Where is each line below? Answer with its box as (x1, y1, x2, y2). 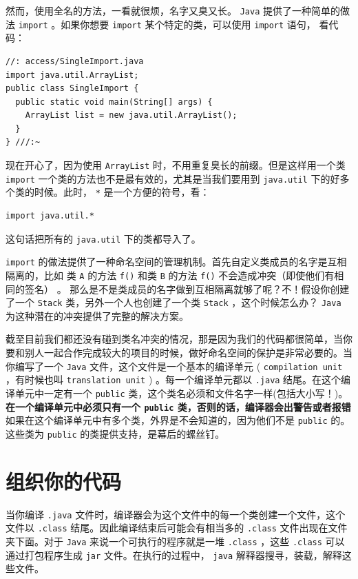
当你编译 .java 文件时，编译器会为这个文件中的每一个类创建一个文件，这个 (6, 507, 346, 521)
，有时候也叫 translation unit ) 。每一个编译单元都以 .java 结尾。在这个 (6, 372, 341, 387)
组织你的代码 (6, 467, 122, 495)
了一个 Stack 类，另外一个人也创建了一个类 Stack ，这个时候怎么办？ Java (6, 295, 341, 309)
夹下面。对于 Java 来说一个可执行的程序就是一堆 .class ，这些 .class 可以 (6, 534, 345, 548)
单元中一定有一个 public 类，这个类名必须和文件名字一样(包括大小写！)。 (14, 385, 348, 400)
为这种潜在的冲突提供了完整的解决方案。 (6, 308, 189, 323)
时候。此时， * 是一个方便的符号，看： (34, 185, 210, 199)
